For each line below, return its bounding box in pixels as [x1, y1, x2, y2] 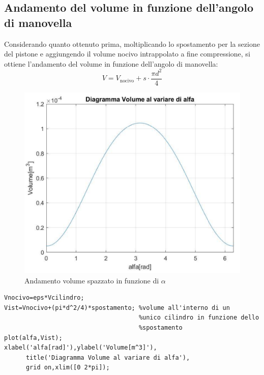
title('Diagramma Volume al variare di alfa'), [25, 354, 190, 361]
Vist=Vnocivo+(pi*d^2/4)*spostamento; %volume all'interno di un [4, 304, 230, 311]
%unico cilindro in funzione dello [138, 314, 259, 322]
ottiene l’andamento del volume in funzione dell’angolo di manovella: [4, 58, 218, 69]
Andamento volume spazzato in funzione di [24, 275, 159, 285]
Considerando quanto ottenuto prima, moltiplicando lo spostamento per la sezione [4, 38, 260, 49]
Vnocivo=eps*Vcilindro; [4, 294, 84, 302]
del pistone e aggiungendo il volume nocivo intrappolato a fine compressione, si [4, 48, 250, 59]
